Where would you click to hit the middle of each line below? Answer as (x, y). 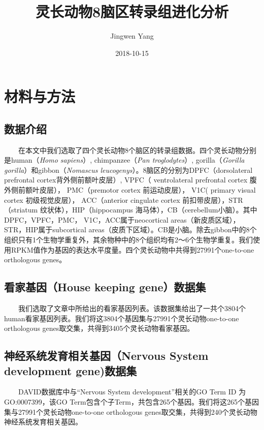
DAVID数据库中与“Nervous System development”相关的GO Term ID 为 (132, 392)
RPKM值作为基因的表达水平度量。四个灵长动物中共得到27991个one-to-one (133, 249)
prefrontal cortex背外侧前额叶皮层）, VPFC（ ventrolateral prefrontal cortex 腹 (130, 180)
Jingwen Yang (132, 36)
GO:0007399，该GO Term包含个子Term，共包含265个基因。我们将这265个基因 (131, 402)
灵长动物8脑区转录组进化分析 (132, 11)
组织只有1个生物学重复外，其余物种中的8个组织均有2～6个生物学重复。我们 (128, 240)
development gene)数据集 (71, 370)
